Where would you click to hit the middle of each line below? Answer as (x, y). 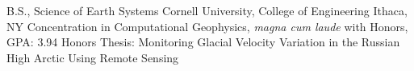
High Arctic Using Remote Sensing (93, 57)
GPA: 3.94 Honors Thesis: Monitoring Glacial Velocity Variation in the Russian (203, 42)
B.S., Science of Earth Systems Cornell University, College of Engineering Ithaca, (207, 10)
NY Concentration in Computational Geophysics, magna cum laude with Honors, (207, 26)
